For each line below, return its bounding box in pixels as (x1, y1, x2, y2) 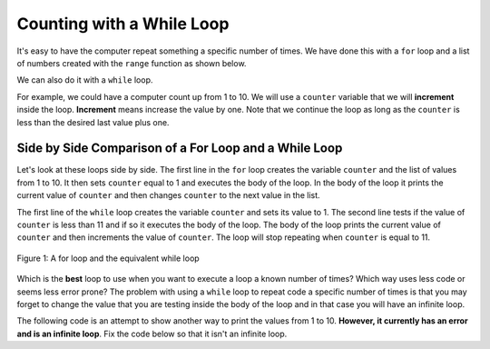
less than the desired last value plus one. (16, 116, 170, 127)
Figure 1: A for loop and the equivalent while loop (16, 253, 200, 264)
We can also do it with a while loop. (16, 75, 153, 85)
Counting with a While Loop (16, 14, 230, 34)
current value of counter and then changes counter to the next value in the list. (16, 190, 321, 201)
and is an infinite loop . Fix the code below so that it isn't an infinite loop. (16, 328, 288, 339)
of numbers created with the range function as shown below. (16, 57, 247, 68)
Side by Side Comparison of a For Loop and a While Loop (16, 141, 343, 156)
